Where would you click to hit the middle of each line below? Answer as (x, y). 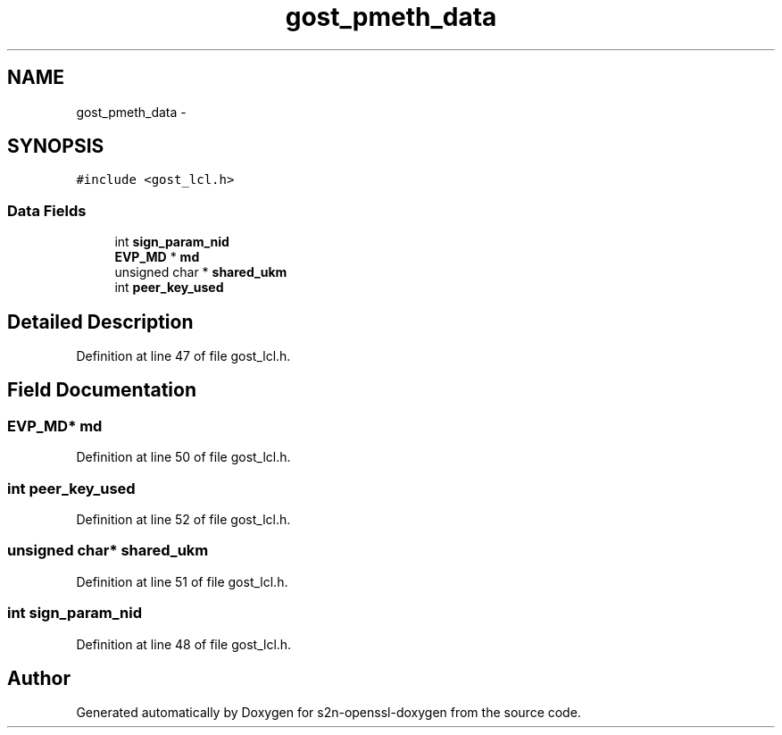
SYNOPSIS (56, 146)
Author (39, 678)
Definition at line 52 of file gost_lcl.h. (183, 519)
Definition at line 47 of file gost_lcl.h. (183, 356)
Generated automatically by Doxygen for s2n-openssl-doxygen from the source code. (329, 713)
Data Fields (47, 210)
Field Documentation (102, 390)
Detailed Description (100, 322)
